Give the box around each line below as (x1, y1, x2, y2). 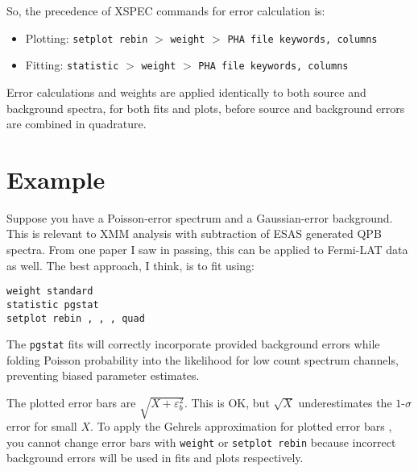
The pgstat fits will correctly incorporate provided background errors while (6, 336, 380, 352)
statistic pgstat (6, 298, 99, 311)
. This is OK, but (184, 394, 270, 411)
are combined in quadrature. (6, 115, 147, 132)
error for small (6, 417, 77, 434)
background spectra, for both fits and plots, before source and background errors (6, 99, 405, 116)
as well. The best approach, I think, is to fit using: (6, 256, 255, 273)
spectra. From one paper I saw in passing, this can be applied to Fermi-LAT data (6, 241, 408, 257)
